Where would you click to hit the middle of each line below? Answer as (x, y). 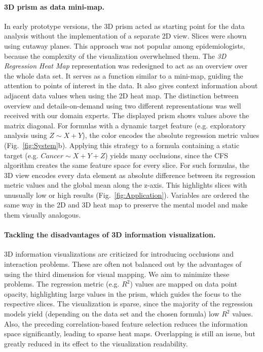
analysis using (26, 135)
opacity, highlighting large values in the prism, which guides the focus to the (123, 293)
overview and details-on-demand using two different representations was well (123, 105)
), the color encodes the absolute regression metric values (171, 135)
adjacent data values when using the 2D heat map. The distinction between (121, 95)
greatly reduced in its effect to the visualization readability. (96, 343)
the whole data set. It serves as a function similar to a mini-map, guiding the (124, 75)
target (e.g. (21, 155)
